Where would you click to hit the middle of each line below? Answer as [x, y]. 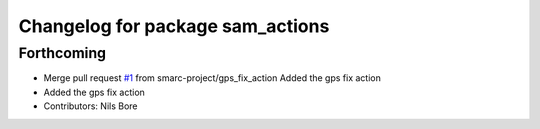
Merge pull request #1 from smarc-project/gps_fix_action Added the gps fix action [212, 78]
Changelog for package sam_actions [174, 26]
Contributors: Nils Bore [91, 106]
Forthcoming [62, 53]
